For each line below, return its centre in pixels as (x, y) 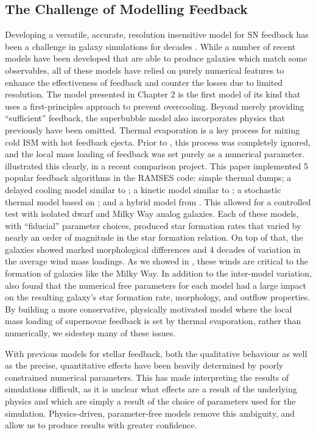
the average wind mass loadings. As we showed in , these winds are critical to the (156, 261)
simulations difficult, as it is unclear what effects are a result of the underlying (151, 389)
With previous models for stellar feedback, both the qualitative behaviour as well (156, 353)
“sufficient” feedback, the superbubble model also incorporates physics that (145, 118)
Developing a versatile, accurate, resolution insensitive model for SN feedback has (157, 34)
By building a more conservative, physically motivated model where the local (149, 309)
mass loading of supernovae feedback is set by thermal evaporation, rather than (153, 321)
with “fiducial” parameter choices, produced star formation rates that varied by (153, 225)
